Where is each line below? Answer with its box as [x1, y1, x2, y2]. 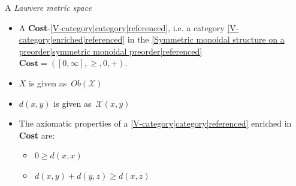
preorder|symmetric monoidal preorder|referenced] [19, 44, 203, 57]
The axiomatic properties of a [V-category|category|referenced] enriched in [19, 117, 292, 130]
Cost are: [19, 128, 55, 141]
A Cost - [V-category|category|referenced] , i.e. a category [19, 21, 225, 34]
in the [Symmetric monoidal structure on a [127, 33, 285, 46]
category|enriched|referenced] [19, 33, 125, 46]
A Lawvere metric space [5, 1, 92, 13]
